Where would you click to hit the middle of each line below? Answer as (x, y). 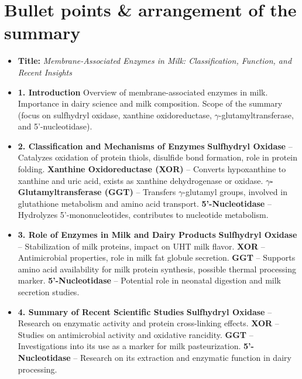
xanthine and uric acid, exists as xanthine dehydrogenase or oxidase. (140, 180)
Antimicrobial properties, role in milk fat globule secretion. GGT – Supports (157, 257)
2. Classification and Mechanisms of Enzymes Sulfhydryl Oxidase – (155, 146)
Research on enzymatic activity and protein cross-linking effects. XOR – (148, 323)
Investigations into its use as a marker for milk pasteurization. (129, 346)
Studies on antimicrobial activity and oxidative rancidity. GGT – (135, 334)
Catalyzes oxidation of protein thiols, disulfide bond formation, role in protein (158, 157)
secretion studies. (49, 292)
